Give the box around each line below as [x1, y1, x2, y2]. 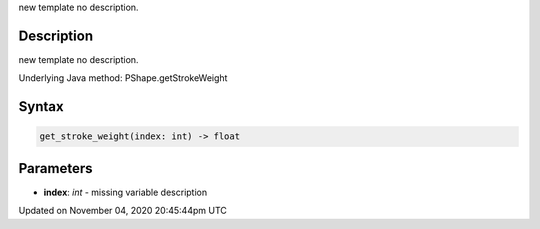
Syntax [18, 98, 64, 115]
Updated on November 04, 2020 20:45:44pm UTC [18, 205, 227, 217]
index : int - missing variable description [43, 186, 208, 198]
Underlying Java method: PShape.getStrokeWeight [18, 72, 228, 84]
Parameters [18, 160, 93, 177]
